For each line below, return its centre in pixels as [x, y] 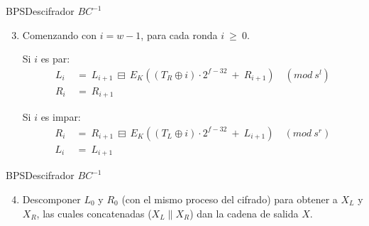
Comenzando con [60, 34]
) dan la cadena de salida [244, 213]
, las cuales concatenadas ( [94, 213]
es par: [55, 59]
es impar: [61, 117]
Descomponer [51, 199]
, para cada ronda [179, 34]
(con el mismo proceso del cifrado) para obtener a [230, 199]
